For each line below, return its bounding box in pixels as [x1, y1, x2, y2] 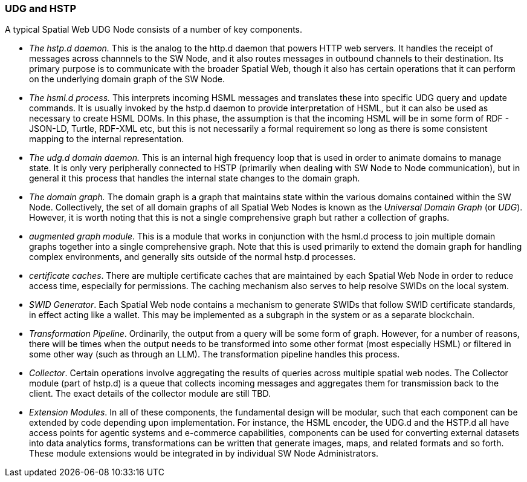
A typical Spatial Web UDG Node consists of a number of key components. [5, 24, 303, 35]
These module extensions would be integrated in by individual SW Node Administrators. [29, 448, 379, 459]
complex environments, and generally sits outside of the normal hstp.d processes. [29, 252, 356, 262]
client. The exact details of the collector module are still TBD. [29, 388, 271, 399]
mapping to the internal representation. [29, 134, 184, 145]
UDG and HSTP [5, 2, 77, 15]
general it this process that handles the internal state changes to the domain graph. [29, 173, 360, 184]
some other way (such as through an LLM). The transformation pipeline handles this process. [29, 349, 400, 360]
